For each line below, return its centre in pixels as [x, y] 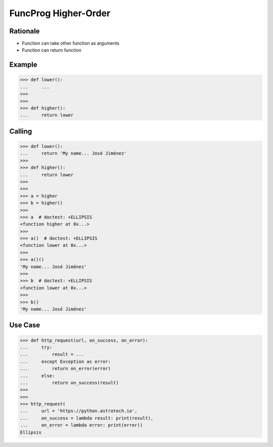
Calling [21, 131]
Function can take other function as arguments [71, 43]
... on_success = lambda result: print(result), [87, 418]
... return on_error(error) [65, 369]
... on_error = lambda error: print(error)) [81, 425]
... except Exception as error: [65, 361]
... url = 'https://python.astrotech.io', [79, 411]
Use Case [25, 325]
